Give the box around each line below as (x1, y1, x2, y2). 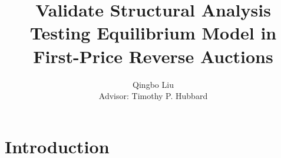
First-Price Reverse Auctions (33, 44, 273, 68)
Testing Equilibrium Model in (29, 21, 277, 45)
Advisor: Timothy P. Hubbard (98, 90, 208, 102)
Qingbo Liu (133, 78, 174, 90)
